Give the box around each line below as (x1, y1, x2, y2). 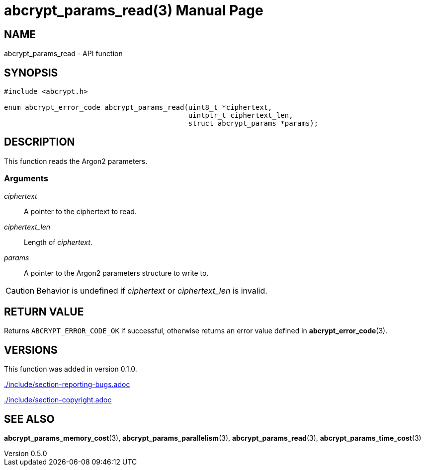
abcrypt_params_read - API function (4, 49, 123, 58)
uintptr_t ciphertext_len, (188, 111, 293, 120)
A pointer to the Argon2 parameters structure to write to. (24, 268, 209, 277)
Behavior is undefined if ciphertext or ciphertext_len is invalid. (36, 285, 267, 296)
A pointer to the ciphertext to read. (24, 207, 137, 216)
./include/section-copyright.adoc (4, 395, 112, 404)
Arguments (4, 173, 48, 184)
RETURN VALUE (4, 306, 84, 318)
